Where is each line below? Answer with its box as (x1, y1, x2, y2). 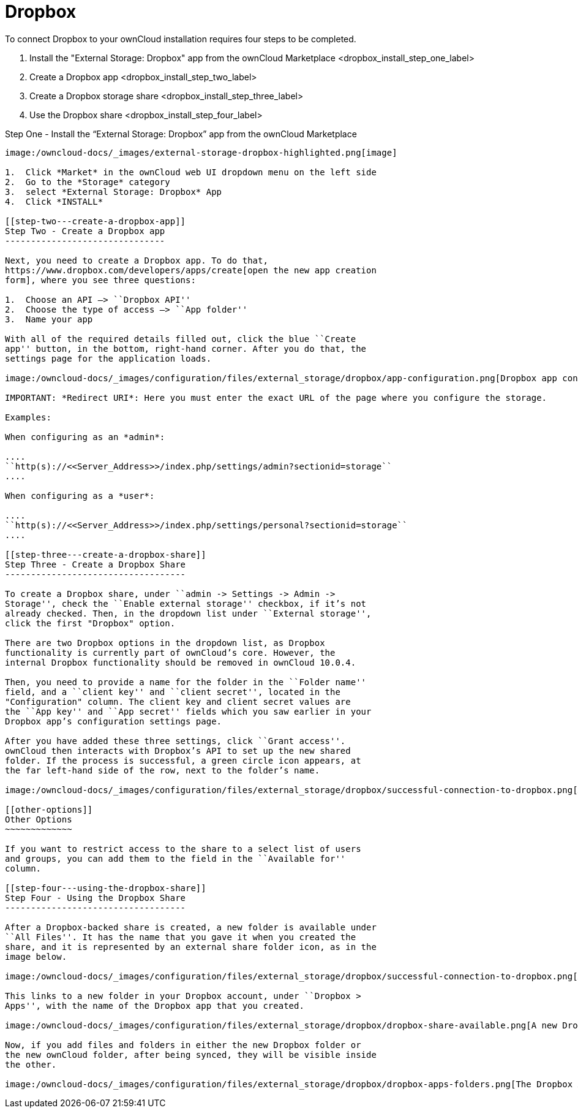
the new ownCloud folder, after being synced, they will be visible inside (5, 1049, 377, 1060)
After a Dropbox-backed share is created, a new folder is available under (5, 922, 377, 932)
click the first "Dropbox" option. (5, 618, 176, 628)
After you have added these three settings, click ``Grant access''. (5, 735, 346, 746)
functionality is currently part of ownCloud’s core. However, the (5, 647, 336, 658)
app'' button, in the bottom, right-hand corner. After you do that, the (5, 343, 367, 354)
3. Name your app (5, 314, 93, 324)
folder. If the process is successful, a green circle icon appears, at (5, 755, 361, 765)
